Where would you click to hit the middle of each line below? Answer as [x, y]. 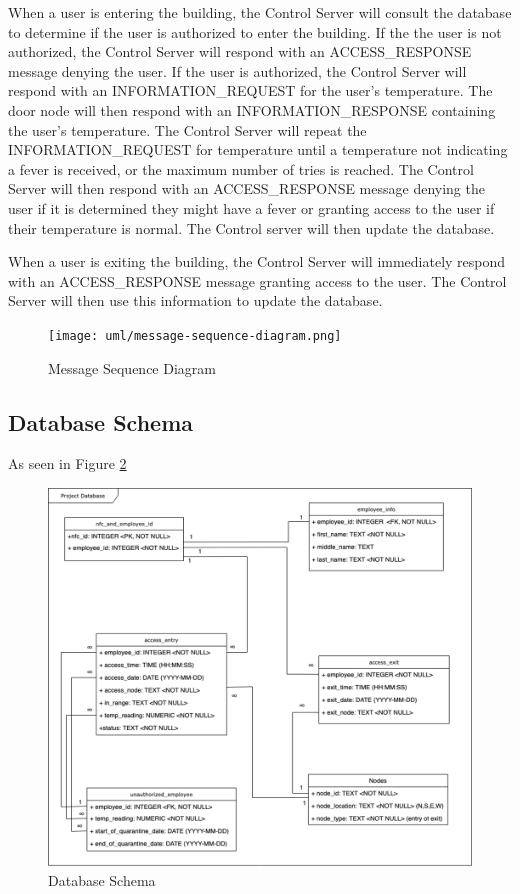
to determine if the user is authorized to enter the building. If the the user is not [255, 31]
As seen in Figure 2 [67, 463]
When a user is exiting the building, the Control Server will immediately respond [257, 261]
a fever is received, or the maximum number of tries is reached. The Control [241, 168]
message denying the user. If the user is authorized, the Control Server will [237, 70]
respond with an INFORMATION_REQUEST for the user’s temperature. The [250, 90]
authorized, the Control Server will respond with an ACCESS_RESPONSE [240, 51]
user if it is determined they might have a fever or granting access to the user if [251, 207]
